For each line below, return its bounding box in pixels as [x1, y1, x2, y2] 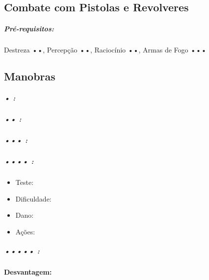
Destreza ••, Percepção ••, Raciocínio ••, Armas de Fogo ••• [4, 45, 207, 55]
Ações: [15, 226, 35, 236]
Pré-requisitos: [4, 24, 54, 34]
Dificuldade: [15, 193, 52, 204]
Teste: [15, 177, 34, 187]
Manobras [4, 69, 55, 84]
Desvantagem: [4, 267, 52, 277]
